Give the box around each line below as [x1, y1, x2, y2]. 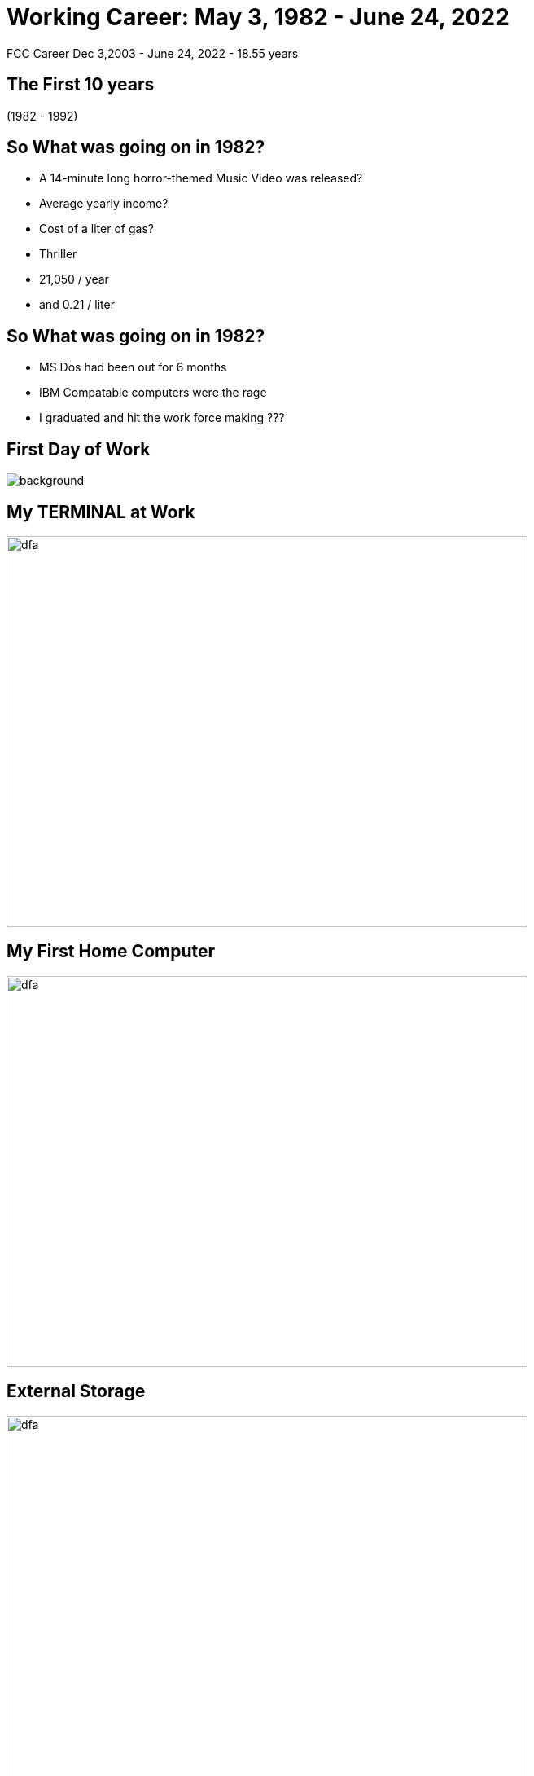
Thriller [39, 247, 77, 262]
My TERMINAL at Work [7, 501, 195, 522]
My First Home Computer [7, 941, 216, 962]
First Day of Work [7, 438, 151, 459]
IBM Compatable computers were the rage [39, 385, 267, 400]
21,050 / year [39, 272, 109, 287]
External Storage [7, 1381, 146, 1402]
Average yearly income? [39, 196, 169, 211]
